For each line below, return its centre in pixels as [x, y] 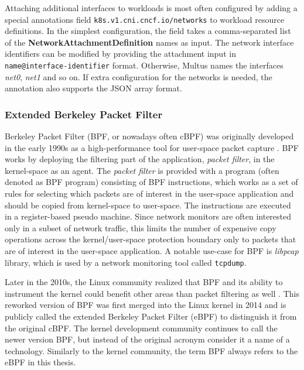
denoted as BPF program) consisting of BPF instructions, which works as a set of [151, 182]
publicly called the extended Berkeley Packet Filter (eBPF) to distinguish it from [151, 316]
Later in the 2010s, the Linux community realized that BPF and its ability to [144, 282]
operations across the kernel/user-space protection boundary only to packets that [151, 239]
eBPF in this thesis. [40, 362]
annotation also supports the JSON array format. [93, 88]
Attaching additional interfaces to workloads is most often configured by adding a [151, 8]
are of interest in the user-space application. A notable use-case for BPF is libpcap [152, 251]
